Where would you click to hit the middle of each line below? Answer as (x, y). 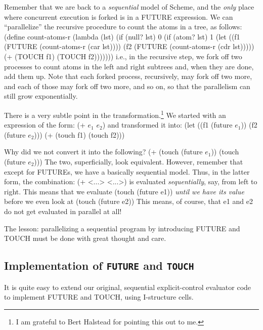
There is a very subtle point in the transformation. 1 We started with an (115, 114)
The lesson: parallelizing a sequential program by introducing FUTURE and (122, 228)
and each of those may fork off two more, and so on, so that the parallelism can (127, 86)
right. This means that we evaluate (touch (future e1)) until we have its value (124, 191)
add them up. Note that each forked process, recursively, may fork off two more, (128, 76)
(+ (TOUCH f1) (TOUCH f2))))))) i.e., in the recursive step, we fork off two (123, 56)
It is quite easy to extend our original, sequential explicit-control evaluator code (128, 287)
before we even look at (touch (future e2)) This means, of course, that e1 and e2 (128, 201)
